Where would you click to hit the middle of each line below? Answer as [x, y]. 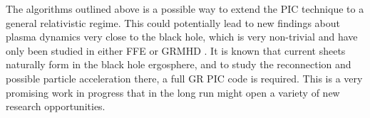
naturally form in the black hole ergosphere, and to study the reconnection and [179, 64]
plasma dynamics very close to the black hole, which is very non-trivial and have [182, 37]
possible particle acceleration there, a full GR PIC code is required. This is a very [184, 78]
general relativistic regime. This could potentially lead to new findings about [173, 22]
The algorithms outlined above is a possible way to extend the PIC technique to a [185, 9]
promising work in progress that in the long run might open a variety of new [173, 92]
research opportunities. [56, 106]
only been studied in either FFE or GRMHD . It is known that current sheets [176, 50]
